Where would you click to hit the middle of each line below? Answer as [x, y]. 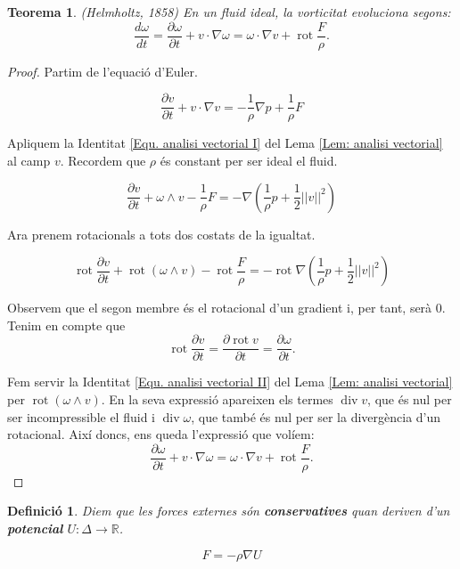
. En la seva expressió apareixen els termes [217, 398]
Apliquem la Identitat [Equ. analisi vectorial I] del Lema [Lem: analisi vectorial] [225, 143]
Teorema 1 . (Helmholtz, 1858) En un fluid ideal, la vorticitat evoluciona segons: [229, 12]
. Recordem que [103, 160]
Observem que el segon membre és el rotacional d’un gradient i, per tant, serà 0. [226, 308]
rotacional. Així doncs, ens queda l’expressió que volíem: [161, 434]
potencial [35, 528]
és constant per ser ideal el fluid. [249, 160]
